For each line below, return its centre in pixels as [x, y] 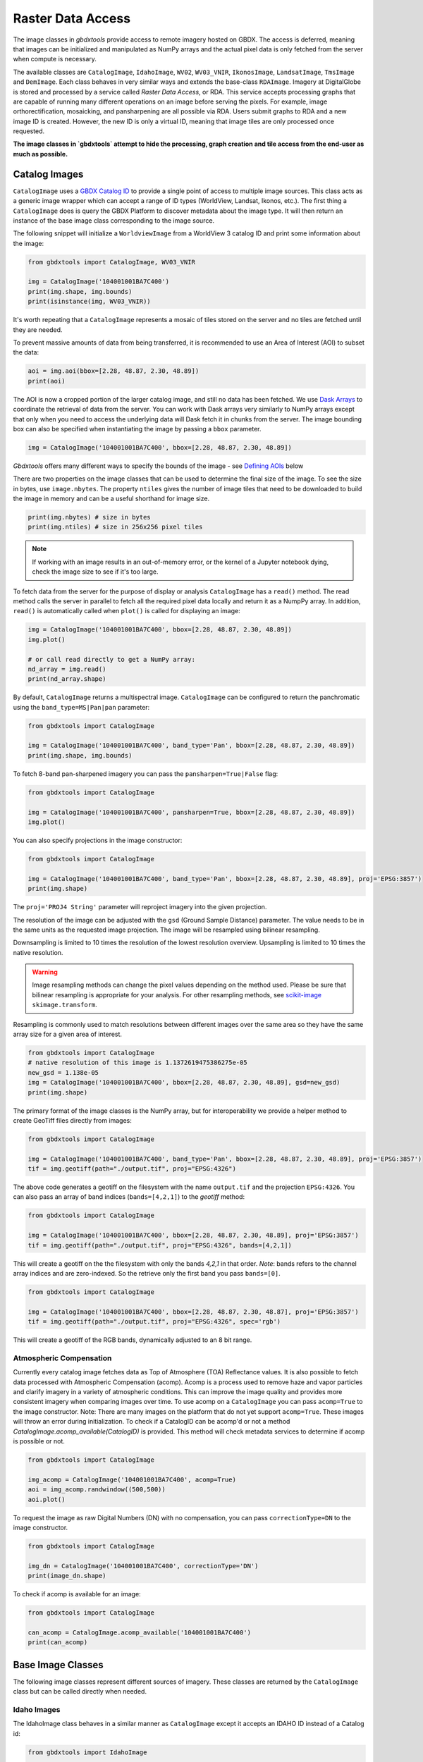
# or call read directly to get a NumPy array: [111, 659]
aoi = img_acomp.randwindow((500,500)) [97, 1490]
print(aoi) [47, 381]
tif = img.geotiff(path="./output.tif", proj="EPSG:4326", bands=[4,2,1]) [160, 1245]
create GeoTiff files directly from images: [72, 1120]
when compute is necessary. [55, 59]
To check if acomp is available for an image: [77, 1594]
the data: [26, 352]
